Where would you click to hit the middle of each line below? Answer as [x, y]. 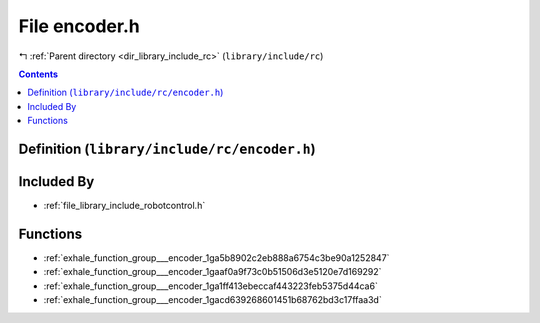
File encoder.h [79, 26]
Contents [38, 74]
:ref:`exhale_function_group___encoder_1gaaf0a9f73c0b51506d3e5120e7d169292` [212, 272]
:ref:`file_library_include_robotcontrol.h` [124, 206]
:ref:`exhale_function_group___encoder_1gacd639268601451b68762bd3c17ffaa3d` [212, 300]
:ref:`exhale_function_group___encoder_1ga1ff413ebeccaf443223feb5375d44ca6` [211, 286]
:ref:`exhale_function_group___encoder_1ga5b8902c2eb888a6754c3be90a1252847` [216, 257]
